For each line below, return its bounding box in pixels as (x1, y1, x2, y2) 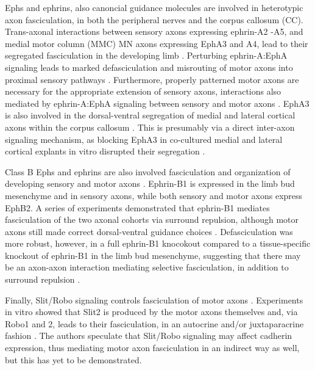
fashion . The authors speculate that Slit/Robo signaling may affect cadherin (5, 329, 292, 342)
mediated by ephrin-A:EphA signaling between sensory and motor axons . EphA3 (5, 96, 310, 109)
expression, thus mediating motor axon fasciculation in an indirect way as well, (5, 341, 300, 354)
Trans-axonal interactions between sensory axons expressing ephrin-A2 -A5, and (5, 25, 303, 38)
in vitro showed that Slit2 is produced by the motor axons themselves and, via (5, 305, 298, 318)
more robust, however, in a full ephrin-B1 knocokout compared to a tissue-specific (5, 237, 311, 250)
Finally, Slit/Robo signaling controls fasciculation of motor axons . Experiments (5, 293, 303, 306)
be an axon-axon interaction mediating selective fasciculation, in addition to (5, 261, 289, 274)
